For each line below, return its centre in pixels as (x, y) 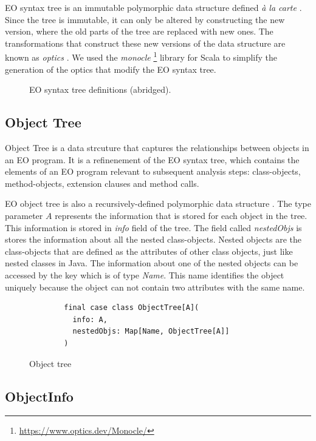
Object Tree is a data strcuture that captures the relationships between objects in (157, 148)
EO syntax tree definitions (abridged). (100, 89)
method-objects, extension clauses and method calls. (102, 183)
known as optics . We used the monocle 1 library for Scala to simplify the (141, 56)
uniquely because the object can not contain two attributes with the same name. (155, 287)
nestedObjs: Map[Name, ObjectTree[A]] (151, 332)
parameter (24, 215)
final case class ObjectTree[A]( (132, 308)
